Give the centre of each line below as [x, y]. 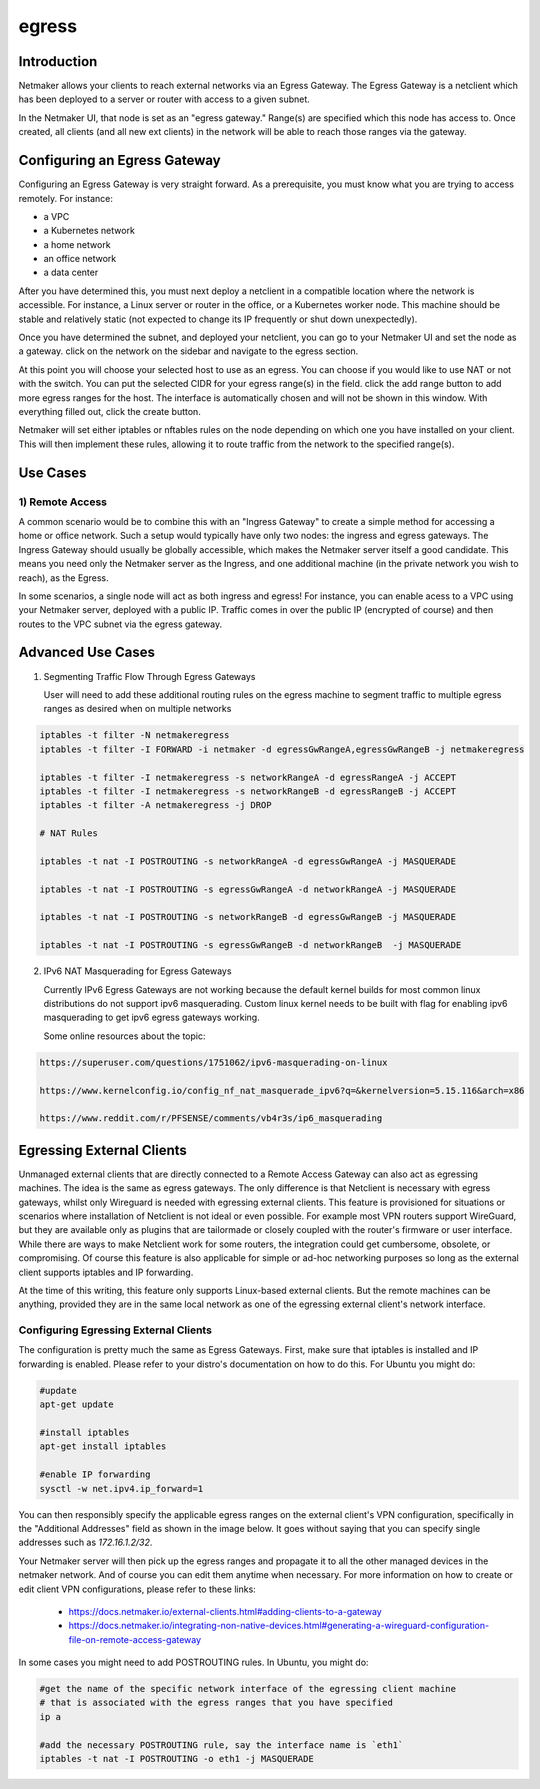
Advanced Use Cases [86, 652]
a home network [77, 244]
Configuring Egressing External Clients [115, 1330]
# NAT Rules [69, 833]
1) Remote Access [62, 502]
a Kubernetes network [89, 231]
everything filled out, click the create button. [110, 411]
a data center [71, 272]
